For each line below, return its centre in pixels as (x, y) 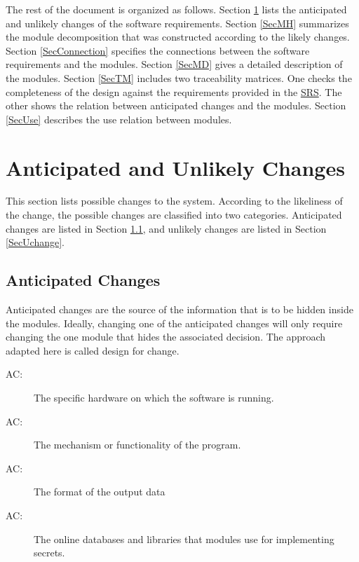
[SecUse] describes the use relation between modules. (119, 119)
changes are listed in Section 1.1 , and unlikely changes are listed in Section (166, 228)
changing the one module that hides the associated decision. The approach (166, 337)
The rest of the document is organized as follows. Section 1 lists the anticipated (176, 9)
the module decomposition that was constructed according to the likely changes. (178, 37)
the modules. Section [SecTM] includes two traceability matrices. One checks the (179, 77)
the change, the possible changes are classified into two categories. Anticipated (174, 215)
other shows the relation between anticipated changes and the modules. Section (176, 105)
